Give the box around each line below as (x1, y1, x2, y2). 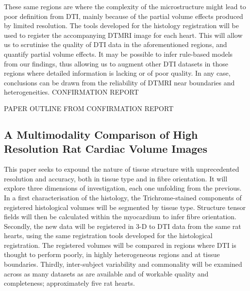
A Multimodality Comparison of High (4, 127, 198, 142)
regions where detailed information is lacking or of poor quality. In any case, (4, 68, 231, 78)
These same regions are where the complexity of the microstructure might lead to (4, 1, 246, 11)
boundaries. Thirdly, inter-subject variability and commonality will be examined (4, 259, 242, 269)
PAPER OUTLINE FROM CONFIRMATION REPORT (4, 103, 174, 113)
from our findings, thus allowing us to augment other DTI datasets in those (4, 58, 228, 68)
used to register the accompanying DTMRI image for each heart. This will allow (4, 30, 243, 40)
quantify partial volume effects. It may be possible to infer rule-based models (4, 48, 233, 59)
